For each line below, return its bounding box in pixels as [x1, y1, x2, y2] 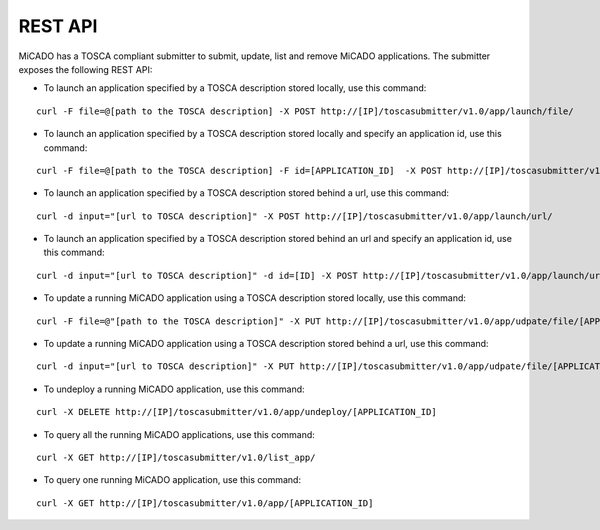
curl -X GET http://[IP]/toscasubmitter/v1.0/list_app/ [36, 451, 316, 463]
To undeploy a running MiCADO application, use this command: [43, 383, 305, 395]
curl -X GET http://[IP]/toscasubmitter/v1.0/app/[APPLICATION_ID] [36, 497, 374, 509]
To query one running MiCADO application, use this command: [43, 474, 302, 486]
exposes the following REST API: [18, 63, 153, 75]
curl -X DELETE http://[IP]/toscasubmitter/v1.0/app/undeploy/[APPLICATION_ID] [36, 406, 437, 418]
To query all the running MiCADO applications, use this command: [43, 428, 315, 440]
